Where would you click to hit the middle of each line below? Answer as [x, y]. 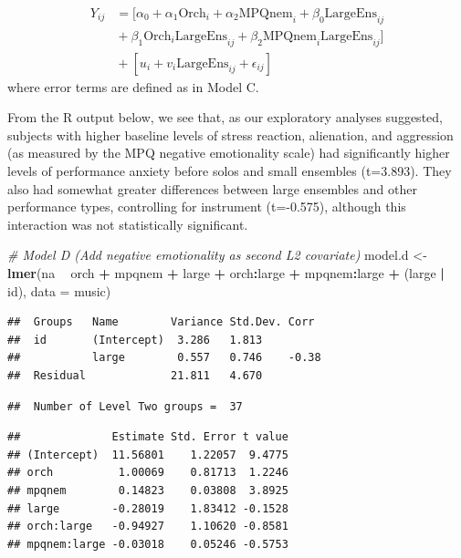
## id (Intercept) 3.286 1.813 [135, 340]
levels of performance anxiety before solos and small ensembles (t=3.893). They [230, 171]
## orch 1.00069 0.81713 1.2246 [148, 473]
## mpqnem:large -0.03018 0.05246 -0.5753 [148, 544]
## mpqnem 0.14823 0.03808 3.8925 [148, 490]
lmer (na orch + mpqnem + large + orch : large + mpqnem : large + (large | [226, 273]
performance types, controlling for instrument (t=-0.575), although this [207, 207]
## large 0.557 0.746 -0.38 [164, 358]
